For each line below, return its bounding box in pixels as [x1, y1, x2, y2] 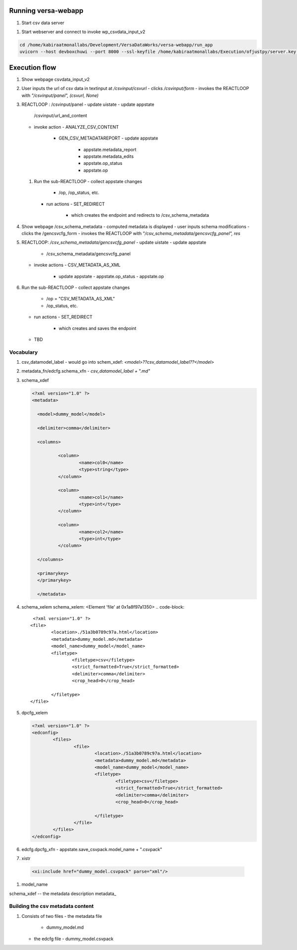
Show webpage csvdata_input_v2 [21, 76, 90, 82]
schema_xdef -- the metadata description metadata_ [9, 891, 116, 897]
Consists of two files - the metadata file [21, 913, 102, 919]
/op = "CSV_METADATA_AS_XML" [46, 296, 115, 302]
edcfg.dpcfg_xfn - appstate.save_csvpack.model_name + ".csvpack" [21, 846, 162, 852]
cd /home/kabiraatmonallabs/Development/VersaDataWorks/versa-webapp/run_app [19, 42, 213, 47]
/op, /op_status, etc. [58, 190, 100, 195]
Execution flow [9, 63, 56, 72]
